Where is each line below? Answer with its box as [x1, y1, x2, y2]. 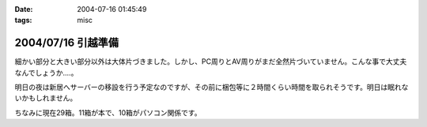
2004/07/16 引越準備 [14, 36, 119, 50]
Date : [14, 5, 33, 13]
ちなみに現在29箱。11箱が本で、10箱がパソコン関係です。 [14, 107, 202, 118]
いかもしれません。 [14, 93, 77, 103]
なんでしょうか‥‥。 [14, 68, 78, 77]
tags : [14, 16, 32, 25]
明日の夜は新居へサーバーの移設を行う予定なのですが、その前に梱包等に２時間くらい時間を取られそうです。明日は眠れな [14, 83, 409, 92]
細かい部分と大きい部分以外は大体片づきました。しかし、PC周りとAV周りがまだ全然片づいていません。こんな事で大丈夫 [14, 57, 407, 66]
